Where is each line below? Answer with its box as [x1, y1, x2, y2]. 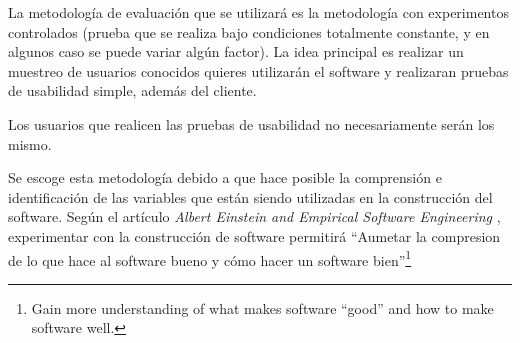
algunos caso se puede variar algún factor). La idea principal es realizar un [8, 41, 464, 62]
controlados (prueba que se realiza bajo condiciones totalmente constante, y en [8, 21, 490, 42]
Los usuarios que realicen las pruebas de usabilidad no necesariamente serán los [8, 113, 495, 134]
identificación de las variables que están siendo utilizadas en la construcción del [8, 186, 493, 207]
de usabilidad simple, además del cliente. [8, 80, 257, 101]
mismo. [8, 133, 52, 154]
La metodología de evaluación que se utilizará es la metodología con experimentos [8, 2, 509, 22]
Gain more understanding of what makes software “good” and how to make [31, 297, 494, 318]
